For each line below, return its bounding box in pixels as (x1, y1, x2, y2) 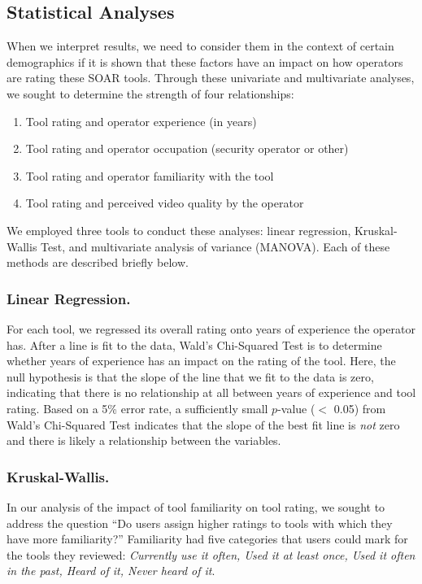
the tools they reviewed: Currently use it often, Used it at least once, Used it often (7, 546, 415, 563)
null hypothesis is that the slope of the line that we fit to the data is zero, (7, 368, 374, 385)
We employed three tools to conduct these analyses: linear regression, (7, 221, 351, 238)
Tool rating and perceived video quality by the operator (25, 194, 304, 211)
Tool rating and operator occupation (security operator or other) (25, 140, 349, 157)
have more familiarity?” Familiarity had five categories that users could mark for (7, 530, 408, 547)
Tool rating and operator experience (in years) (25, 112, 257, 129)
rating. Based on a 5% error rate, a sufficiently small (7, 399, 268, 416)
